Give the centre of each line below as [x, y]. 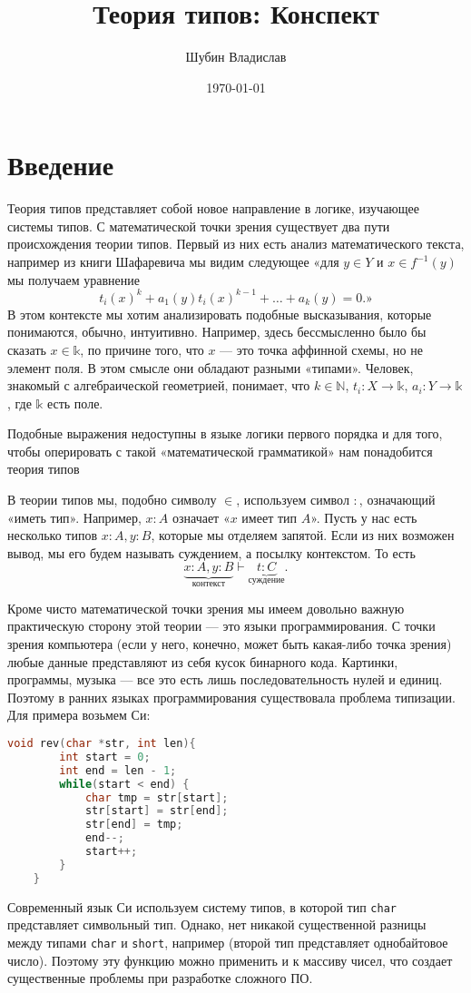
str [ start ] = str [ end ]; [157, 811]
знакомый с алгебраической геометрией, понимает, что [159, 385]
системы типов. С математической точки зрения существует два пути [199, 226]
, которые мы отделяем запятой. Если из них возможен [303, 535]
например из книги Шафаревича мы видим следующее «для [173, 262]
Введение [61, 165]
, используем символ [293, 500]
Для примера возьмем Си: [79, 715]
